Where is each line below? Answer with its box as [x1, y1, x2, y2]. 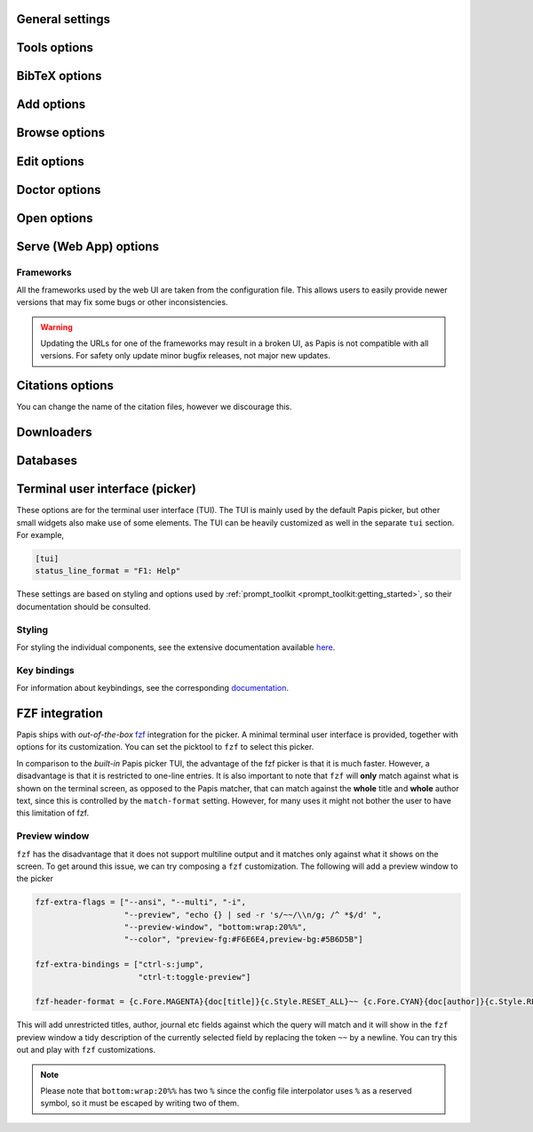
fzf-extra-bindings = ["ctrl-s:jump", [35, 959, 204, 969]
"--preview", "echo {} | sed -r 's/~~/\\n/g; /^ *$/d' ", [123, 910, 382, 919]
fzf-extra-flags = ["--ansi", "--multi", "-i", [35, 897, 246, 907]
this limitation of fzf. [16, 807, 89, 818]
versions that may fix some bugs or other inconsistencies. [16, 297, 228, 308]
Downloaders [16, 425, 92, 440]
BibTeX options [16, 68, 102, 84]
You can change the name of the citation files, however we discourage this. [16, 401, 292, 413]
